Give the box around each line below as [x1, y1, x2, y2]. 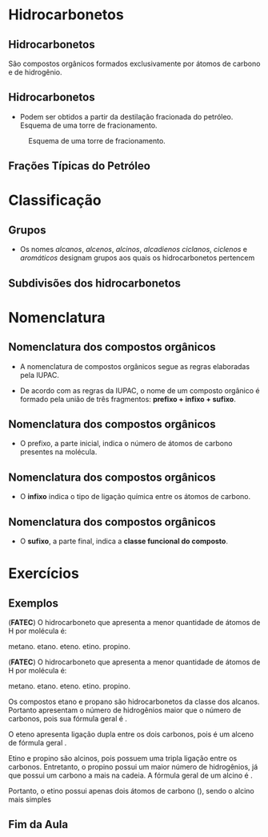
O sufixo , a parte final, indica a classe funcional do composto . [19, 536, 228, 546]
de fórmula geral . [8, 738, 67, 748]
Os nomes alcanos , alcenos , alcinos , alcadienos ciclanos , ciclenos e [19, 245, 248, 254]
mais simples [8, 794, 52, 804]
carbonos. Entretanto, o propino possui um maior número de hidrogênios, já [8, 762, 258, 772]
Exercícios [8, 564, 80, 583]
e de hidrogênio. [8, 67, 62, 77]
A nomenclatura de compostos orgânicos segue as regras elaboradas [19, 361, 250, 371]
